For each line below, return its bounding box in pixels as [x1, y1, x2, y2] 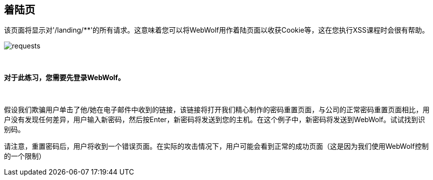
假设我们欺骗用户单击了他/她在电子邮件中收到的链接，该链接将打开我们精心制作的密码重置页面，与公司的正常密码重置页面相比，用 [4, 105, 430, 114]
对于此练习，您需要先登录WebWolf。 [4, 73, 125, 82]
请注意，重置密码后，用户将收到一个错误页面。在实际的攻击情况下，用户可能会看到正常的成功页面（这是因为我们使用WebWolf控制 [4, 142, 429, 151]
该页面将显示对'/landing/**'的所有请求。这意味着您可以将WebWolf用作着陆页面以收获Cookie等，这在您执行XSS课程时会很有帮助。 [4, 26, 429, 35]
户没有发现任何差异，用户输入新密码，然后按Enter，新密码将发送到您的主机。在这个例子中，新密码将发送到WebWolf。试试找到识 [4, 115, 425, 124]
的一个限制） [4, 152, 46, 161]
